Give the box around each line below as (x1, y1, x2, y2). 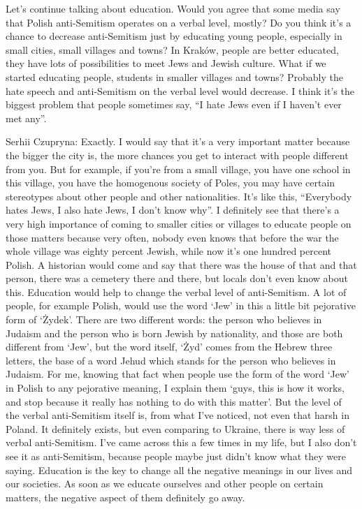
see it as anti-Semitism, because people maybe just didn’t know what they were (6, 449, 346, 463)
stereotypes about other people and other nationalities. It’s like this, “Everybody (6, 189, 352, 203)
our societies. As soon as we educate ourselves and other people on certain (6, 476, 324, 491)
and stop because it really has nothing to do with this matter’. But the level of (6, 394, 342, 408)
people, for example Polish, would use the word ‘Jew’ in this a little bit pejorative (6, 298, 356, 313)
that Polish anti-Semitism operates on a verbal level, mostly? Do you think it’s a (6, 15, 352, 29)
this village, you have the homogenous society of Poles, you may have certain (6, 175, 335, 190)
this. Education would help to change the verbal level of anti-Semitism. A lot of (6, 284, 347, 299)
